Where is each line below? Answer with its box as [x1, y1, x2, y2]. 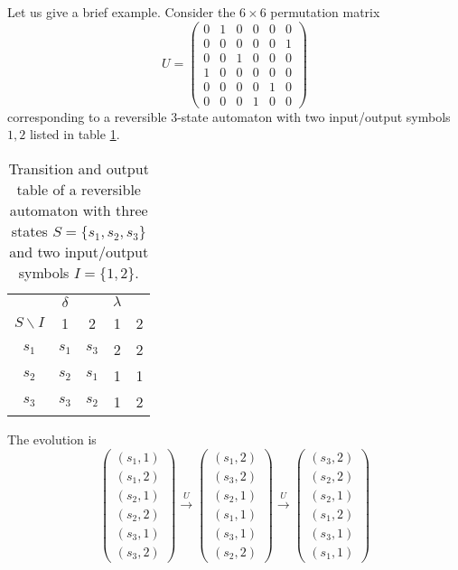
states [11, 220, 48, 242]
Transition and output [8, 158, 149, 180]
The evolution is [7, 430, 97, 449]
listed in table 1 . [29, 125, 120, 144]
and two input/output [9, 241, 149, 263]
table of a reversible [16, 179, 141, 201]
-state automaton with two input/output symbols [177, 107, 451, 126]
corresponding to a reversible [7, 107, 167, 126]
